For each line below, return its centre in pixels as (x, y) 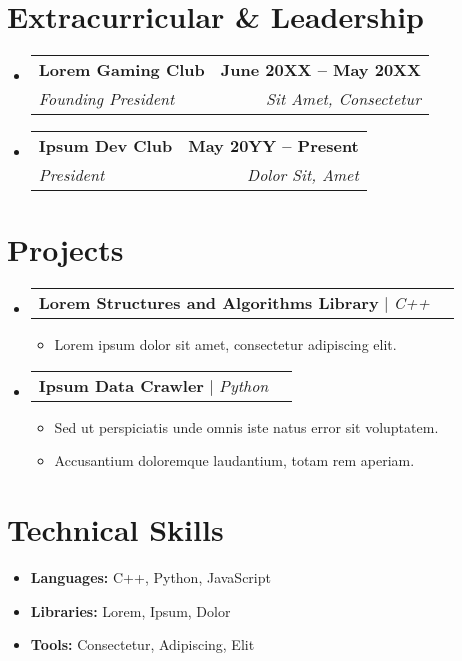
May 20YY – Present (273, 146)
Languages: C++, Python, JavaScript (150, 577)
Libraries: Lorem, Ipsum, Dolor (130, 610)
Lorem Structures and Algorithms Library (208, 303)
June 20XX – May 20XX (320, 70)
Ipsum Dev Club (105, 146)
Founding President (106, 99)
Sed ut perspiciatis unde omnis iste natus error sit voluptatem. (246, 426)
